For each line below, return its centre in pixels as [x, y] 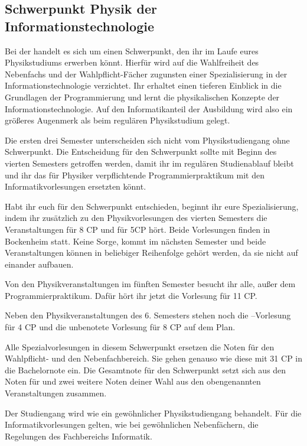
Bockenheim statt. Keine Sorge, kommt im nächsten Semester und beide [135, 241]
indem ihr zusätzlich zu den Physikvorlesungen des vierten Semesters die [136, 218]
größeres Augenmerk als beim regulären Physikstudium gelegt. [117, 120]
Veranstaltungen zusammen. [56, 393]
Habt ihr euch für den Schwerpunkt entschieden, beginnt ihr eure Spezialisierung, [152, 206]
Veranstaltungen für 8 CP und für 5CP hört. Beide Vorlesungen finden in [138, 229]
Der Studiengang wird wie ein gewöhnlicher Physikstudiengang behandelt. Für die [153, 413]
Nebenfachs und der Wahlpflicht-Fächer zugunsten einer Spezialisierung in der [146, 74]
